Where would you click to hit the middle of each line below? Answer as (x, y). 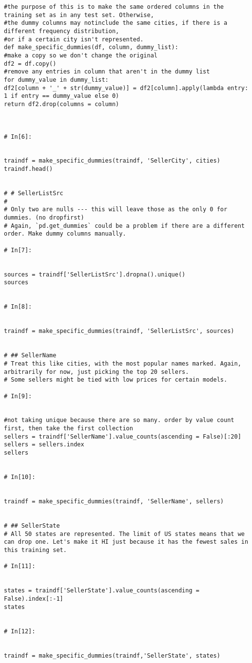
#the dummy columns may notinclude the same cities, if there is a (116, 23)
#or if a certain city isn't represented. (74, 39)
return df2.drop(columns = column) (62, 104)
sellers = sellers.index (44, 445)
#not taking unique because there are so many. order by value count (119, 420)
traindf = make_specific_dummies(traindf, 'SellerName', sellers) (114, 502)
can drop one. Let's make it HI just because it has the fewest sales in (126, 542)
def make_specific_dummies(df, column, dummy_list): (91, 47)
